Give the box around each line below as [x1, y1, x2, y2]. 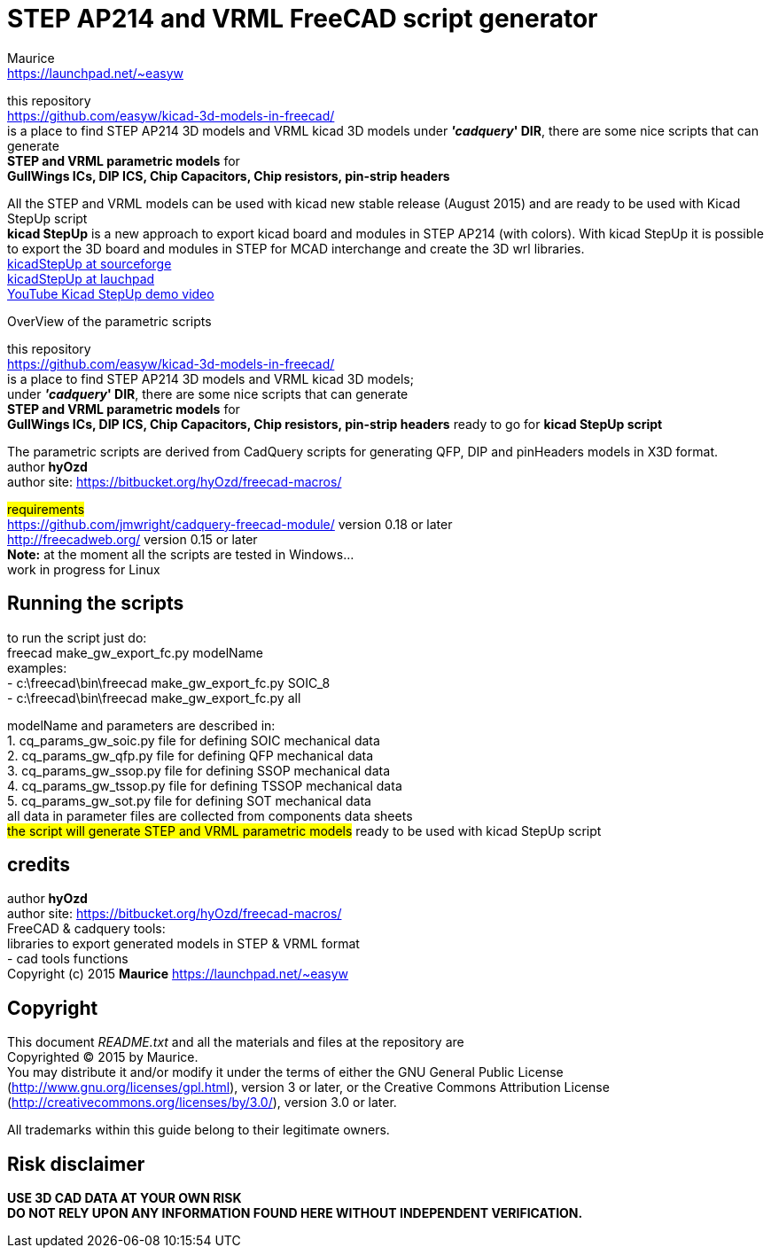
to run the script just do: [7, 629, 147, 645]
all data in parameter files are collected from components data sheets [7, 807, 413, 823]
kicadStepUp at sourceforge [7, 255, 172, 271]
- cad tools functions [7, 951, 128, 967]
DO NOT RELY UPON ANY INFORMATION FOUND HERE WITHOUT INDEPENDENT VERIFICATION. [7, 1205, 583, 1221]
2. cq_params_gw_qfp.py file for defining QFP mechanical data [7, 747, 374, 763]
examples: [7, 659, 67, 675]
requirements [7, 501, 85, 517]
